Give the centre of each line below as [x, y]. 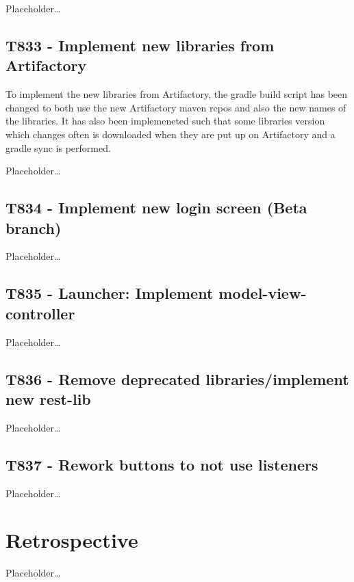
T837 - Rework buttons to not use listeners [162, 464]
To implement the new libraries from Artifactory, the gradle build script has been [177, 94]
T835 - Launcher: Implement [110, 293]
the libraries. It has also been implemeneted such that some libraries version [165, 121]
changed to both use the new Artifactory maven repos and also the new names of [176, 107]
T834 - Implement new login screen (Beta [156, 208]
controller [40, 313]
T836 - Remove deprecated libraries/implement [177, 379]
